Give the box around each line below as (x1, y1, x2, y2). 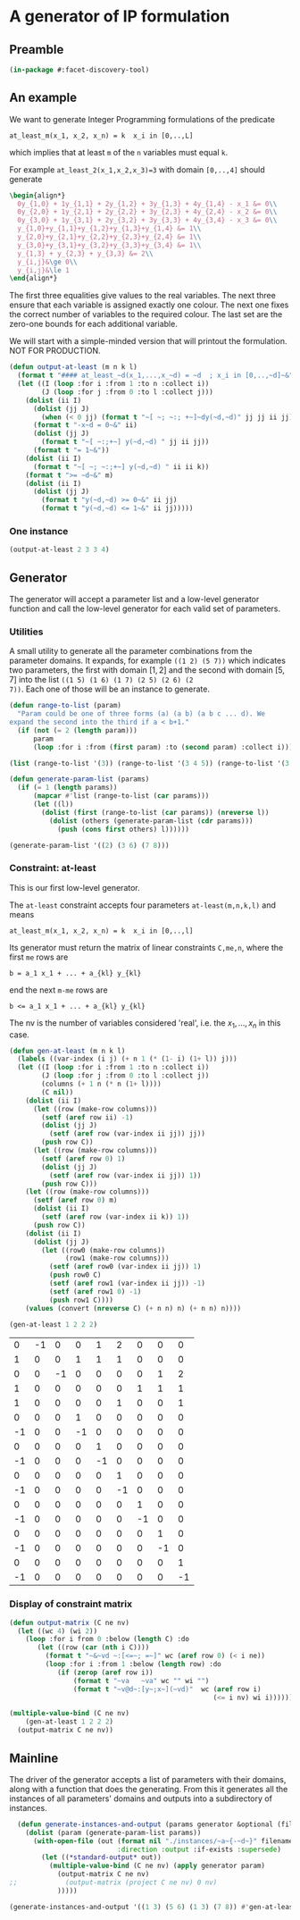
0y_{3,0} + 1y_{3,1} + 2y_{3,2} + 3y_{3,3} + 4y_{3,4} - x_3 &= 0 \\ (17, 216, 278, 225)
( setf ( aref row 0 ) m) (32, 1195, 118, 1205)
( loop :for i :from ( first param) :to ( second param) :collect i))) (32, 742, 294, 751)
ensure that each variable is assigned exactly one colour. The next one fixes (9, 299, 289, 310)
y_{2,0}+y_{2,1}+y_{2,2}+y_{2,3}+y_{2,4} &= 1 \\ (17, 232, 202, 242)
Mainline (9, 1750, 59, 1765)
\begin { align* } (9, 190, 66, 200)
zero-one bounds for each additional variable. (9, 319, 179, 330)
